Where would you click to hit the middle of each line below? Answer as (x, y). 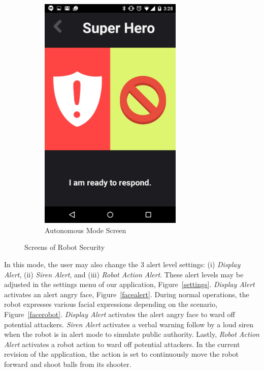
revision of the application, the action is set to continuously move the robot (121, 354)
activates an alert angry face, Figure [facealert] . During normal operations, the (127, 294)
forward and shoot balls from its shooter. (68, 364)
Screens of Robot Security (65, 247)
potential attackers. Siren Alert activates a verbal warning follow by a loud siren (129, 324)
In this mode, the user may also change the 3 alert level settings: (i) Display (122, 264)
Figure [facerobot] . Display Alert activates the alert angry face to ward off (120, 314)
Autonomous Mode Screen (86, 230)
